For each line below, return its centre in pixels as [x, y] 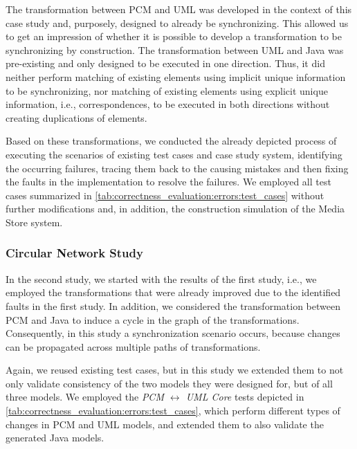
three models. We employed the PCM [85, 397]
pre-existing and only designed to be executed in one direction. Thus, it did [165, 63]
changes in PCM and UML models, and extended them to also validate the [165, 424]
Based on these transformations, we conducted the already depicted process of [171, 141]
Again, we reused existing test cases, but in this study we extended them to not [175, 370]
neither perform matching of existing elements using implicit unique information [176, 76]
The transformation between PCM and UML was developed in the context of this [179, 9]
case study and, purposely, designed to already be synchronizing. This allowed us [177, 22]
